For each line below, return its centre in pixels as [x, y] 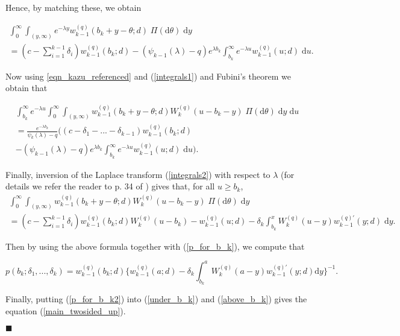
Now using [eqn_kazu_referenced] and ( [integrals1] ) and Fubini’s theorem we [148, 76]
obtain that [27, 88]
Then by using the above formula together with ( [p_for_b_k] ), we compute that [155, 246]
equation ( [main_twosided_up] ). [66, 310]
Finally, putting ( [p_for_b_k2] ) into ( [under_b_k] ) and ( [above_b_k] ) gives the [156, 298]
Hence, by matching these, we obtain [73, 7]
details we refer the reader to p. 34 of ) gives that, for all [110, 186]
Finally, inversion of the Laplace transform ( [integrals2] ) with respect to [138, 174]
